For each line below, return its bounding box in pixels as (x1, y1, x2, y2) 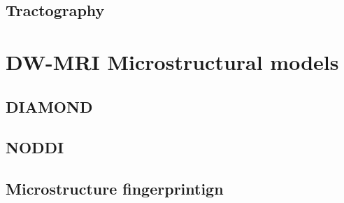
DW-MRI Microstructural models (6, 47, 339, 76)
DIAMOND (6, 95, 93, 117)
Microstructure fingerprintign (6, 178, 224, 199)
